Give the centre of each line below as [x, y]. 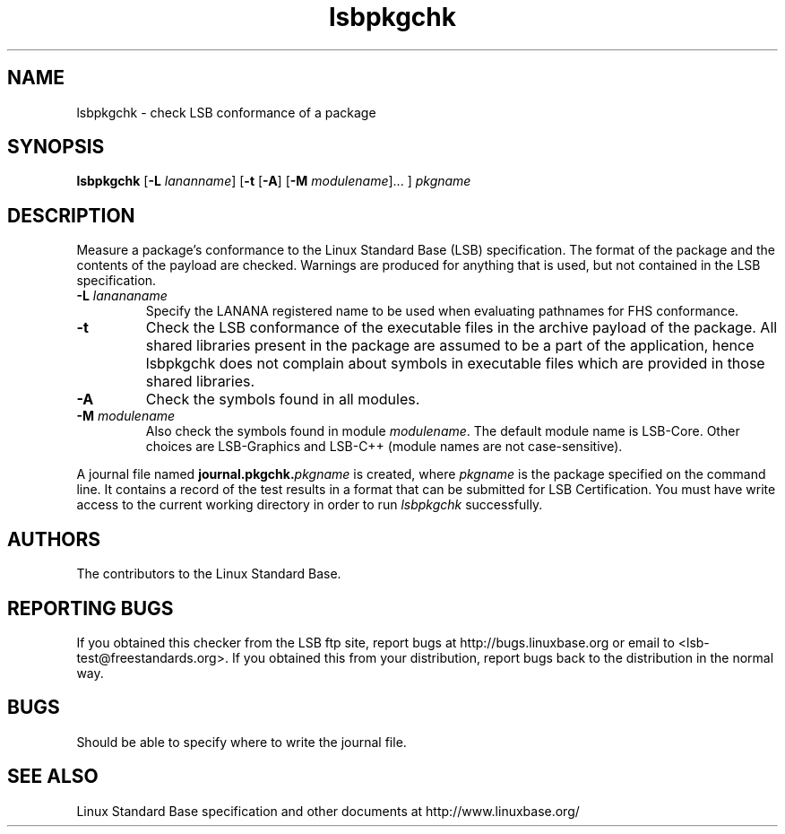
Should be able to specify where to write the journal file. [242, 742]
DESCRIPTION [71, 215]
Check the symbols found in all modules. [283, 400]
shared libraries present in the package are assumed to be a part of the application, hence [450, 346]
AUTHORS [54, 539]
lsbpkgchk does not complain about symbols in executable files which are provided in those [455, 364]
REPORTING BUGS [91, 608]
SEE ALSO [53, 777]
